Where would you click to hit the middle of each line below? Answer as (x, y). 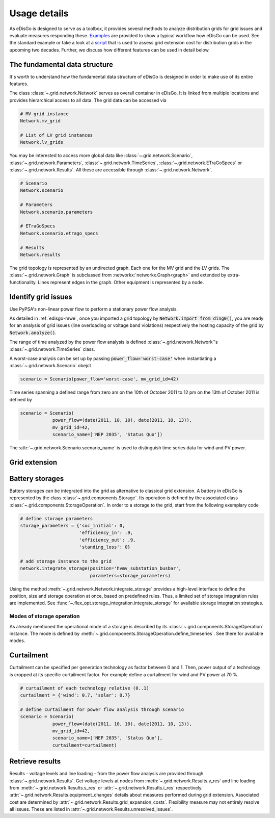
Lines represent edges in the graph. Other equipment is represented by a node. (121, 282)
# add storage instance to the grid (66, 561)
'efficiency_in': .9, (106, 533)
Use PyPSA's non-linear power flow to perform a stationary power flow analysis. (94, 309)
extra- (234, 275)
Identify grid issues (41, 297)
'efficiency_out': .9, (107, 540)
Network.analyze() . (33, 333)
